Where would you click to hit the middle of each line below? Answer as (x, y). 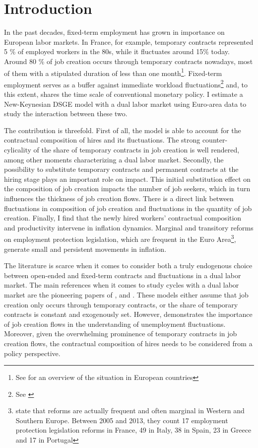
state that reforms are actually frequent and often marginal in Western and (130, 411)
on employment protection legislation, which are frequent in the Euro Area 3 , (120, 238)
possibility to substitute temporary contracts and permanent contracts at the (121, 169)
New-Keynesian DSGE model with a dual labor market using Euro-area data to (125, 104)
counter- (215, 140)
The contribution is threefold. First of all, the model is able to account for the (123, 130)
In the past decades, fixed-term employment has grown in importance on (114, 32)
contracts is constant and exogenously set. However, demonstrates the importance (128, 314)
